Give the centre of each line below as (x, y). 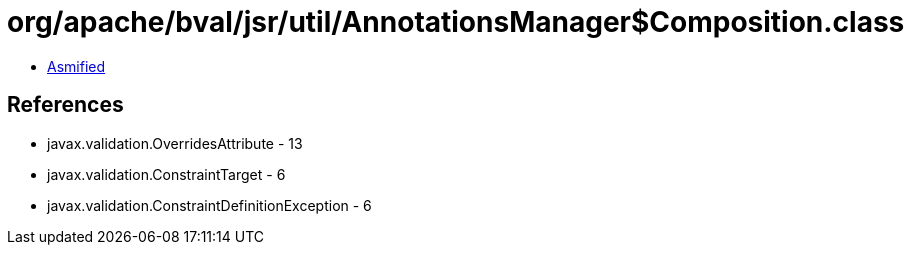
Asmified (76, 66)
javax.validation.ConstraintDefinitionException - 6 (209, 205)
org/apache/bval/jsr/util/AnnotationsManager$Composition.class (456, 22)
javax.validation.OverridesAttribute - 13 (175, 143)
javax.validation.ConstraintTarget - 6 (166, 174)
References (65, 105)
